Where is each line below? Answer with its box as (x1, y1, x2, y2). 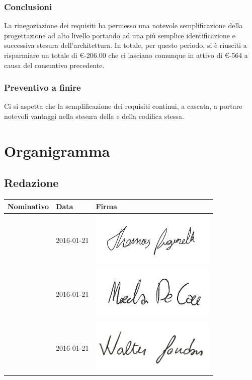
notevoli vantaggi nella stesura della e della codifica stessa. (4, 111, 184, 121)
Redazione (4, 175, 59, 191)
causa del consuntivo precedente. (4, 59, 105, 70)
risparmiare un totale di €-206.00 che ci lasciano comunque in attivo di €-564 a (4, 50, 248, 60)
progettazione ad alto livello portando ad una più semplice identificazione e (4, 30, 235, 40)
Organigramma (4, 140, 110, 161)
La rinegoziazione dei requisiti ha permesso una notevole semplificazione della (4, 20, 243, 31)
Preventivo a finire (4, 81, 81, 94)
